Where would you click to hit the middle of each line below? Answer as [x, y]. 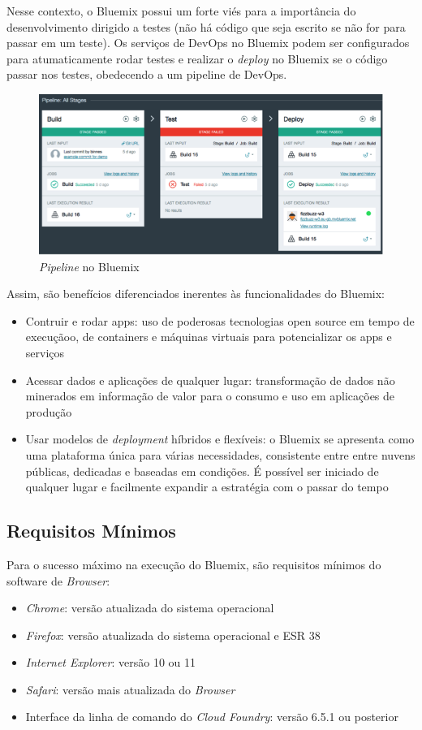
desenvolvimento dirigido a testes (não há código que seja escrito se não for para [206, 26]
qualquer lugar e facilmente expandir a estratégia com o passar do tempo [207, 487]
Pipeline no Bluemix [89, 266]
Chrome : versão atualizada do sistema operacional [150, 608]
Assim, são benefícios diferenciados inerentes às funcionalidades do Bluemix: [196, 294]
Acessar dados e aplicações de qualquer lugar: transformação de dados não [210, 380]
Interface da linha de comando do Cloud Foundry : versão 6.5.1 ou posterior [212, 717]
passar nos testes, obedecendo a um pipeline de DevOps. [147, 74]
